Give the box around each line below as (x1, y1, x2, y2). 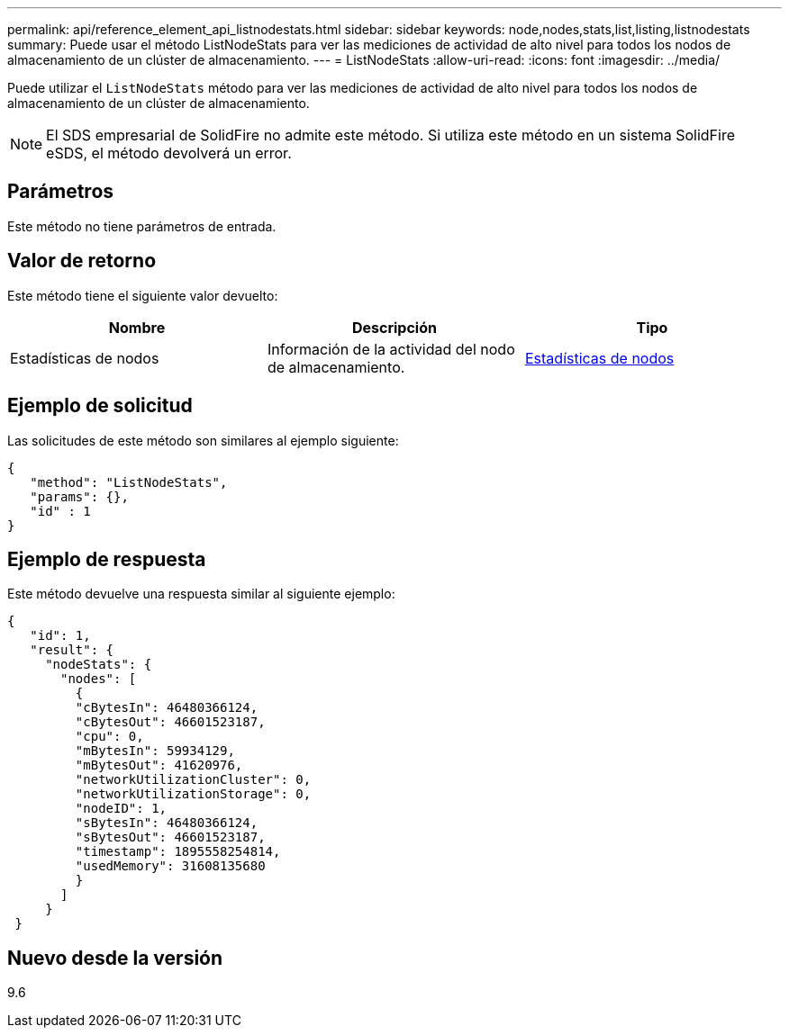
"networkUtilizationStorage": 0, (75, 787, 312, 802)
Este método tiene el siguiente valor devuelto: (7, 287, 278, 303)
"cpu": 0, (75, 729, 144, 744)
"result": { (30, 643, 114, 658)
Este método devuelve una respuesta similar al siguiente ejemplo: (7, 586, 395, 602)
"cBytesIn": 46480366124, (75, 700, 258, 715)
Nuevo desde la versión (7, 946, 223, 969)
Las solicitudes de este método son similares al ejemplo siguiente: (7, 432, 399, 448)
